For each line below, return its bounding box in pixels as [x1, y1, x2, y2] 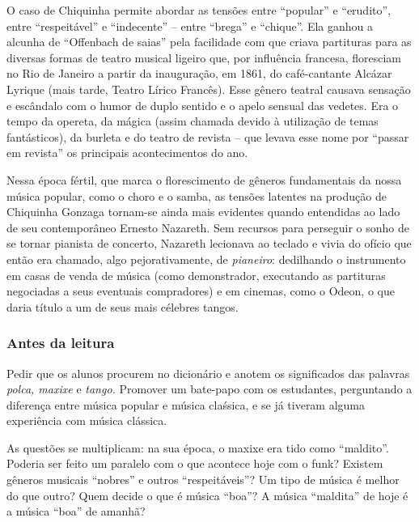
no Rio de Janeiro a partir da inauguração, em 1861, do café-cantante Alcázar [6, 65, 392, 82]
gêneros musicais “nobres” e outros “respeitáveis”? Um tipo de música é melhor [6, 471, 400, 488]
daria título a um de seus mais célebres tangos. [6, 298, 239, 315]
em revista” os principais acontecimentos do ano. [6, 144, 248, 161]
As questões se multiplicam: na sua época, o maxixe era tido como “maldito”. [6, 439, 389, 456]
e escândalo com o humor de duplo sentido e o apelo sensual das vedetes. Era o [6, 96, 399, 113]
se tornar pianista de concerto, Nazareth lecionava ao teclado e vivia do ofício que [6, 235, 412, 252]
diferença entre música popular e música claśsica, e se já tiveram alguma [6, 396, 366, 413]
